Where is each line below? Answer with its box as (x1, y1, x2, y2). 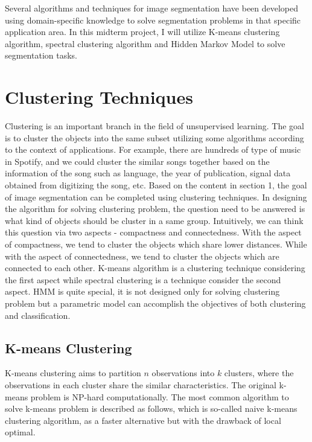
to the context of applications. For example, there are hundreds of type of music (5, 143, 301, 156)
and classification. (5, 309, 71, 321)
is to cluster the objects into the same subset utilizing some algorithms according (5, 131, 304, 144)
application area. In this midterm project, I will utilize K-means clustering (5, 25, 280, 38)
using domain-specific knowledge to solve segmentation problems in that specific (5, 13, 301, 26)
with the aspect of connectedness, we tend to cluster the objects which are (5, 249, 279, 262)
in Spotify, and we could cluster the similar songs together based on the (5, 155, 270, 167)
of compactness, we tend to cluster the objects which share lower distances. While (5, 238, 307, 251)
